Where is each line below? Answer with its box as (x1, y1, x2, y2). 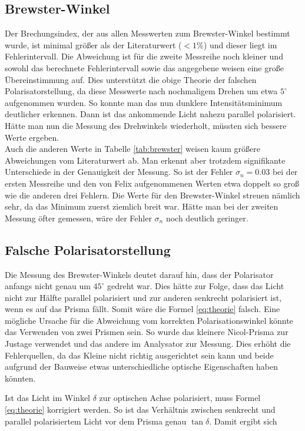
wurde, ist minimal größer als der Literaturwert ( (5, 38, 182, 51)
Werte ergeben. (5, 131, 59, 143)
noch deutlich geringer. (165, 211, 248, 224)
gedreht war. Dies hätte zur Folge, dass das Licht (107, 280, 284, 292)
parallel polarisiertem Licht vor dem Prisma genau (5, 415, 187, 427)
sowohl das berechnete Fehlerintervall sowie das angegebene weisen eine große (5, 61, 284, 74)
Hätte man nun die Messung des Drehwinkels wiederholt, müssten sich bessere (5, 119, 287, 131)
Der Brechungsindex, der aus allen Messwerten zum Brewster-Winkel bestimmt (5, 27, 290, 39)
